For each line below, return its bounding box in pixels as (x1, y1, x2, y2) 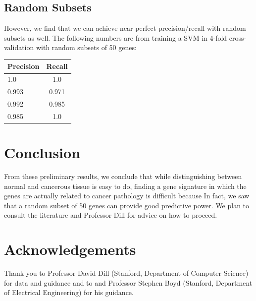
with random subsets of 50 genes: (36, 42, 137, 53)
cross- (229, 32, 247, 43)
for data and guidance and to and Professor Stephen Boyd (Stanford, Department (4, 277, 253, 288)
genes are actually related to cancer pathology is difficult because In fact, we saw (4, 190, 250, 201)
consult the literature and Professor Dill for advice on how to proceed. (4, 210, 217, 220)
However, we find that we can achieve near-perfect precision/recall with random (4, 23, 246, 33)
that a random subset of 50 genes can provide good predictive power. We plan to (4, 200, 250, 210)
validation (4, 42, 34, 53)
